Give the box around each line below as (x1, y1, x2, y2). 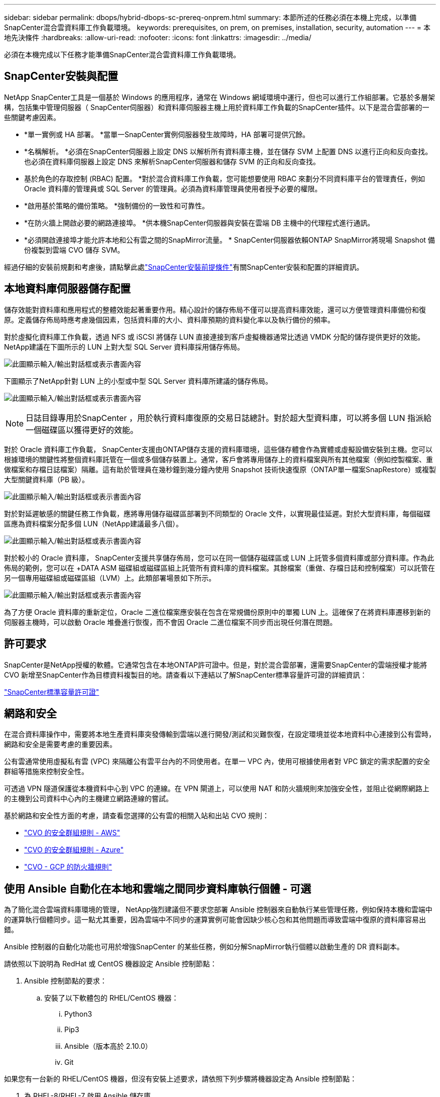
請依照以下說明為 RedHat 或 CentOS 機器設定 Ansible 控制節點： (4, 959, 217, 968)
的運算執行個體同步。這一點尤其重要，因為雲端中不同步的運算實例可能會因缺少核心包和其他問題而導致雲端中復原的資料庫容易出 (4, 915, 426, 924)
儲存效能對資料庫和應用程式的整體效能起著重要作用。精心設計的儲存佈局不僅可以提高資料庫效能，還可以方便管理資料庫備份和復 (4, 305, 426, 314)
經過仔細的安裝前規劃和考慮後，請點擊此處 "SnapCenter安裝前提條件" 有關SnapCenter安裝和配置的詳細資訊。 (4, 262, 364, 271)
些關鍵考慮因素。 (4, 113, 60, 122)
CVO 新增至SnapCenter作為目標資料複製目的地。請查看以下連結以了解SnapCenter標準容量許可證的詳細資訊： (4, 670, 367, 679)
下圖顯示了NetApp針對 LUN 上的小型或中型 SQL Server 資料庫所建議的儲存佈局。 (4, 376, 272, 385)
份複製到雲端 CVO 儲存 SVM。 (24, 245, 125, 254)
